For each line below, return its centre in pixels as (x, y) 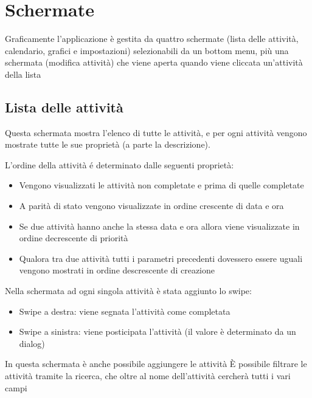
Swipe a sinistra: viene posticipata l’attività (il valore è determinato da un (158, 331)
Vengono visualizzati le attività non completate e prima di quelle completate (161, 185)
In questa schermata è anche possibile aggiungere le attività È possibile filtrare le (156, 364)
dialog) (32, 343)
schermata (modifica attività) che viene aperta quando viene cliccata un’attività (154, 62)
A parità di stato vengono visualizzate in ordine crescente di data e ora (151, 206)
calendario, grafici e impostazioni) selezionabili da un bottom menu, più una (147, 50)
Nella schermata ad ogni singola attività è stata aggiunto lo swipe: (128, 291)
